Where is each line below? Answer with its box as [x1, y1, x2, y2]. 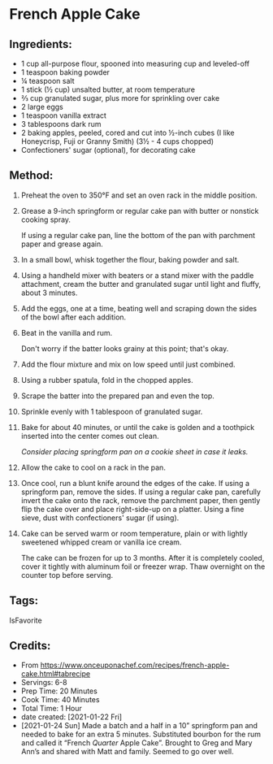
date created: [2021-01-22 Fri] [20, 712, 123, 722]
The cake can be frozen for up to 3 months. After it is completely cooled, [20, 553, 265, 562]
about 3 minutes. [20, 288, 78, 297]
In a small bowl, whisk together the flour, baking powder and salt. [20, 254, 240, 264]
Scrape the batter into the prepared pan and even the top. [20, 391, 214, 401]
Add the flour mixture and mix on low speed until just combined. [20, 359, 236, 369]
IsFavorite [9, 615, 43, 625]
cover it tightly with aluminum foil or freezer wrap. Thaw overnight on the [20, 562, 266, 571]
